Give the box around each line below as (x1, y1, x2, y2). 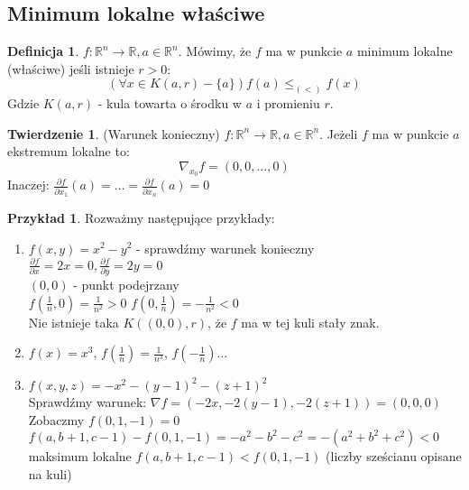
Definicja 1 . (7, 42, 79, 60)
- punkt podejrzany (73, 274, 179, 293)
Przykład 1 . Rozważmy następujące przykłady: (7, 208, 275, 227)
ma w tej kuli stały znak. (241, 312, 380, 331)
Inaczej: (7, 175, 50, 194)
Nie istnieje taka (28, 312, 119, 331)
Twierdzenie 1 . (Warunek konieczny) (7, 124, 220, 143)
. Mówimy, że (178, 42, 252, 60)
